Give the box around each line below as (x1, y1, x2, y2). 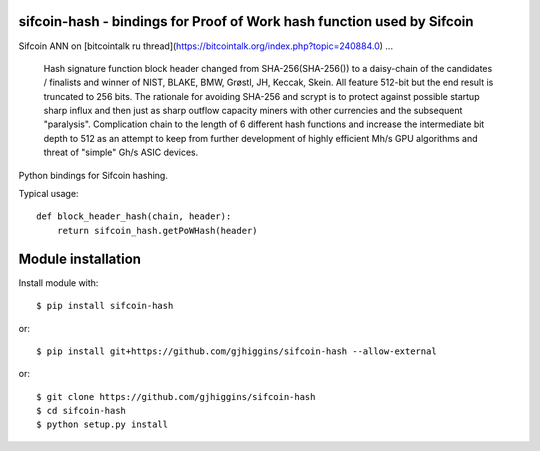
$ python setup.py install (36, 419, 169, 430)
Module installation (18, 250, 142, 267)
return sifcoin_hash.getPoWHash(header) (56, 225, 259, 236)
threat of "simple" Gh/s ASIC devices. (43, 146, 199, 159)
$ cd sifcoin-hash (36, 405, 127, 417)
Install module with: (18, 276, 99, 289)
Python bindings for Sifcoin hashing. (18, 169, 169, 181)
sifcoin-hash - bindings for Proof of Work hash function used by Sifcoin (18, 13, 474, 30)
